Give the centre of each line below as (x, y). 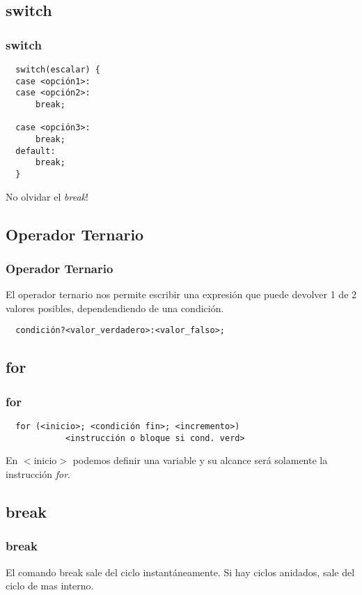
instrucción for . (38, 473)
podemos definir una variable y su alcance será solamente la (200, 460)
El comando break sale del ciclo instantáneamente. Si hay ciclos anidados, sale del (180, 572)
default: (36, 151)
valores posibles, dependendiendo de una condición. (115, 308)
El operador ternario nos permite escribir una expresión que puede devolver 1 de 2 (181, 294)
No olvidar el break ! (47, 196)
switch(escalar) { (58, 70)
